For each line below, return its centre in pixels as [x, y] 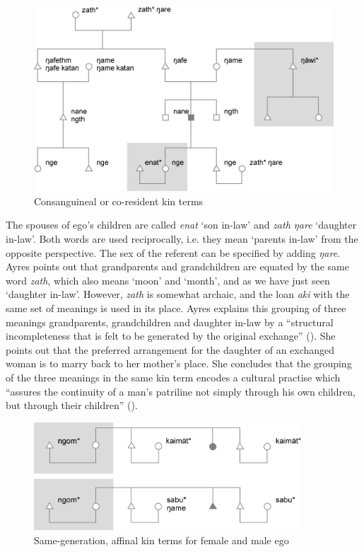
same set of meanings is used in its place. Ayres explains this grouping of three [176, 307]
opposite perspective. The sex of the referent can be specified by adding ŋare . [173, 252]
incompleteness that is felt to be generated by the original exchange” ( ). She [171, 336]
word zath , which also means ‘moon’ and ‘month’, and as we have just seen [168, 280]
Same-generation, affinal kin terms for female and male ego [162, 540]
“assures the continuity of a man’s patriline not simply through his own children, [181, 391]
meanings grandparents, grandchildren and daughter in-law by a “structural [170, 322]
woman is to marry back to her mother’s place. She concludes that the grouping [179, 363]
